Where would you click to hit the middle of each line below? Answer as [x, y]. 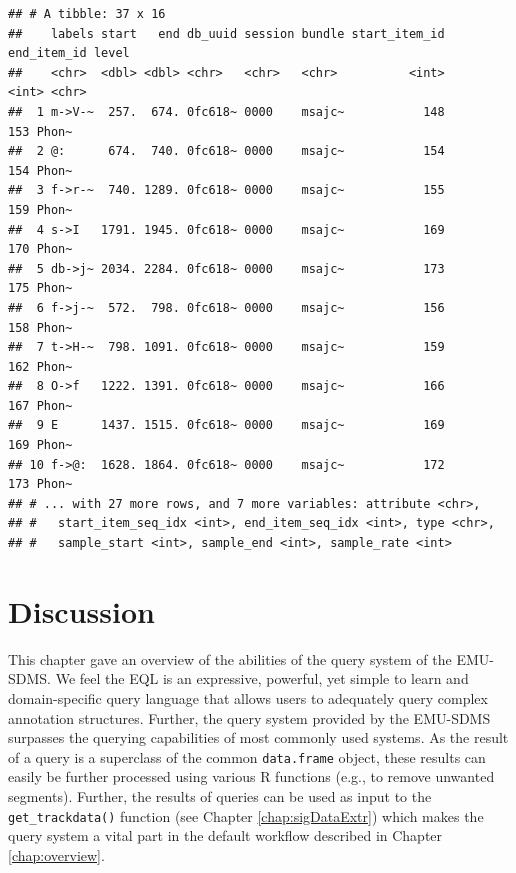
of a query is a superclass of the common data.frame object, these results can [247, 756]
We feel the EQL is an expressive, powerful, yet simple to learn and [262, 678]
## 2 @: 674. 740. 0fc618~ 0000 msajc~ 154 [226, 151]
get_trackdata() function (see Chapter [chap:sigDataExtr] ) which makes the [246, 815]
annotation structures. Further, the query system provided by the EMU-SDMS [249, 717]
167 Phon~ [40, 405]
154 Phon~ [40, 170]
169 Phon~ [40, 445]
